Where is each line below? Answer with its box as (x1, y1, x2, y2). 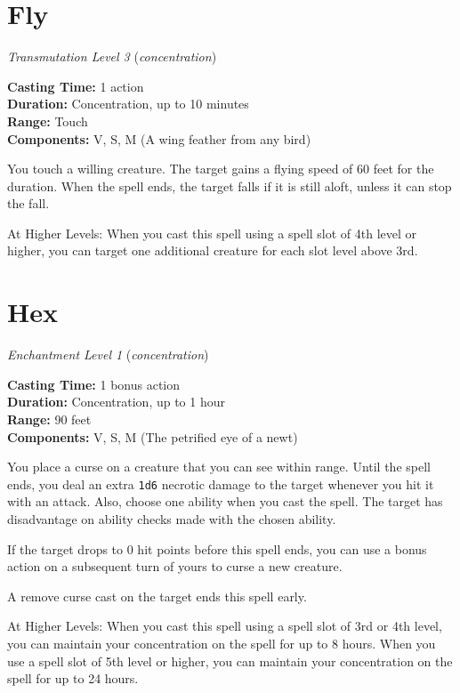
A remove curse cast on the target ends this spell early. (7, 586, 307, 605)
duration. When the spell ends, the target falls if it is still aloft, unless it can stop (7, 176, 452, 195)
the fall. (7, 194, 50, 213)
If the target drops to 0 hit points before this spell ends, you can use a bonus (7, 539, 427, 558)
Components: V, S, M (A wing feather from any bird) (7, 129, 311, 148)
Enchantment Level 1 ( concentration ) (7, 345, 209, 364)
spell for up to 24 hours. (7, 669, 139, 688)
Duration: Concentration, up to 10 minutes (7, 94, 249, 113)
